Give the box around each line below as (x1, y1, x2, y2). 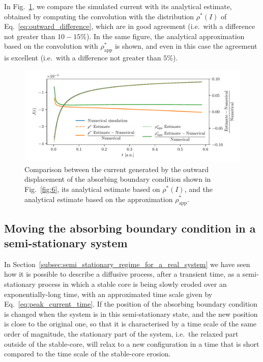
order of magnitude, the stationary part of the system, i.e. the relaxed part (4, 328, 239, 339)
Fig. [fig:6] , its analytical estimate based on (24, 183, 160, 194)
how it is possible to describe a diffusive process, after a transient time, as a (4, 269, 240, 279)
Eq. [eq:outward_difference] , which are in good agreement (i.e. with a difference (4, 21, 255, 31)
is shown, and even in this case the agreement (114, 41, 257, 51)
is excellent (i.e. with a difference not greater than (4, 52, 161, 63)
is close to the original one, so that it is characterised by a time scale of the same (4, 318, 257, 329)
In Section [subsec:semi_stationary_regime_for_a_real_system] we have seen (4, 258, 250, 269)
